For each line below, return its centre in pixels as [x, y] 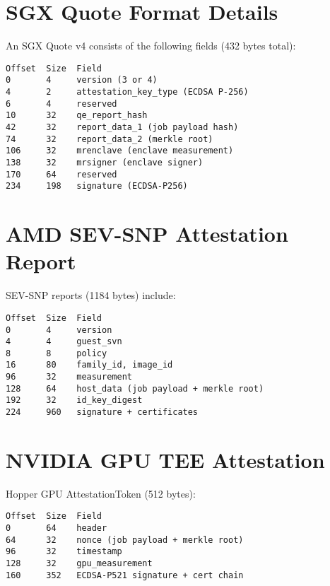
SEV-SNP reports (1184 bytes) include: [91, 295]
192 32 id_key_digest [74, 400]
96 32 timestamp [64, 552]
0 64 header [57, 528]
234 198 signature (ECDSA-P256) [97, 186]
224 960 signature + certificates [102, 412]
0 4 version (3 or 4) [82, 80]
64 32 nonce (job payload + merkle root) [125, 540]
